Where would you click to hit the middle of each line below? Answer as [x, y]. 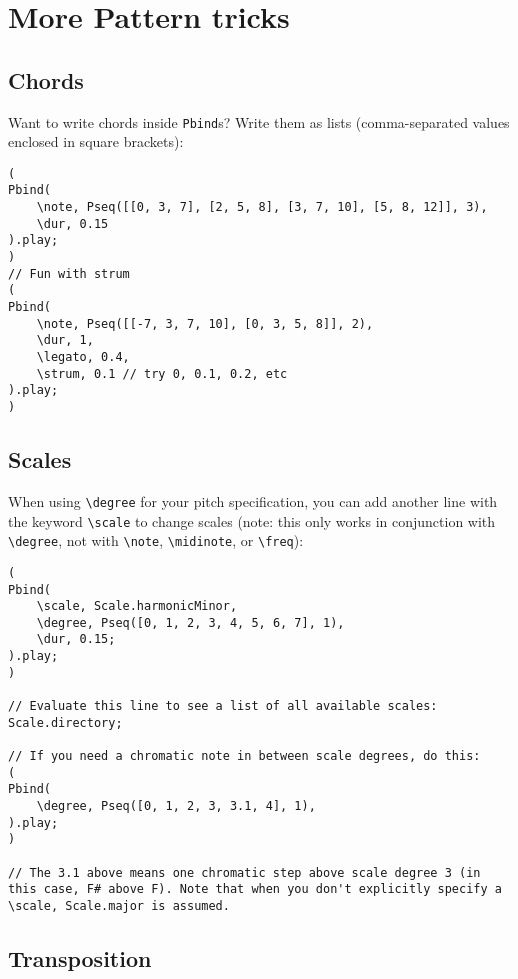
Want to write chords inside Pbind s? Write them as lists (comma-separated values [259, 121]
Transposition [80, 958]
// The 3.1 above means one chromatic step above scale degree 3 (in [244, 872]
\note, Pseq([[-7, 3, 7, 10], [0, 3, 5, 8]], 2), [205, 323]
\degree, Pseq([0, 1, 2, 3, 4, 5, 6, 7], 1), [190, 622]
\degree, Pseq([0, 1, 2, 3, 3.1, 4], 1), [176, 806]
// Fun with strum [69, 273]
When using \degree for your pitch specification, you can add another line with [253, 500]
